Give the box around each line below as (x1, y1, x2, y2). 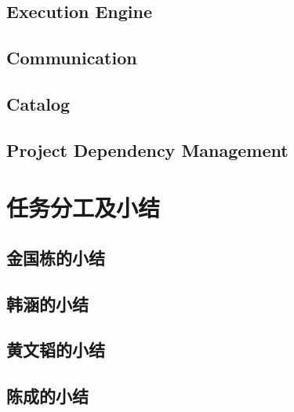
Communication (6, 46, 137, 70)
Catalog (6, 91, 71, 115)
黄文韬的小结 (6, 337, 105, 362)
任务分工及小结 (6, 191, 161, 224)
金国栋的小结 (6, 245, 105, 269)
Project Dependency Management (6, 137, 289, 162)
